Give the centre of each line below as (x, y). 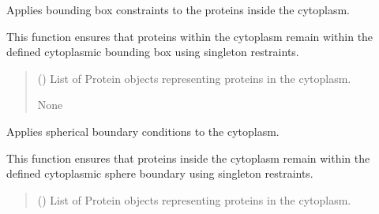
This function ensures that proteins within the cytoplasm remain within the (190, 36)
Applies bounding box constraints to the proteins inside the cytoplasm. (178, 9)
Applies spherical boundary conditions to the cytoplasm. (143, 131)
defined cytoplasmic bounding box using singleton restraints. (153, 52)
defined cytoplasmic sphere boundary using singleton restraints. (160, 173)
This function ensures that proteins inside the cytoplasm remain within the (188, 158)
